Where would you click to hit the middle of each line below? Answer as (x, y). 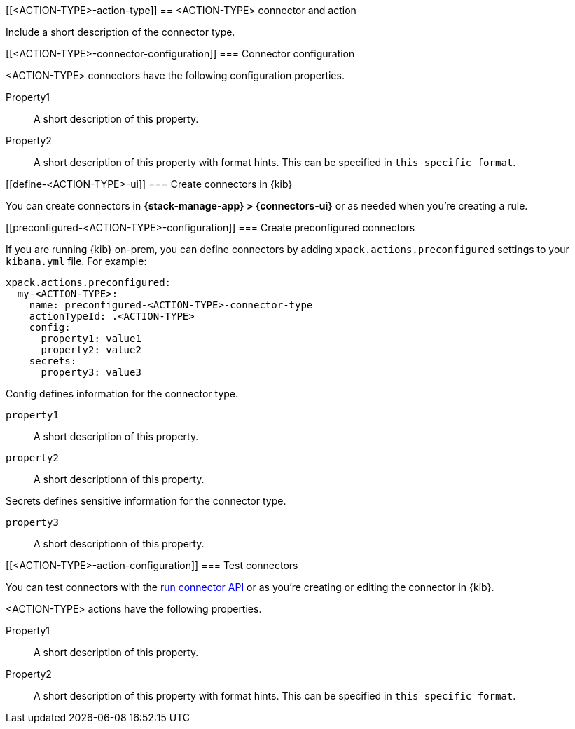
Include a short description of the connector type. (120, 32)
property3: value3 (91, 372)
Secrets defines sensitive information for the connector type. (146, 501)
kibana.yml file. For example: (76, 261)
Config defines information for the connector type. (122, 394)
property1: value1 (91, 339)
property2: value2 (91, 350)
